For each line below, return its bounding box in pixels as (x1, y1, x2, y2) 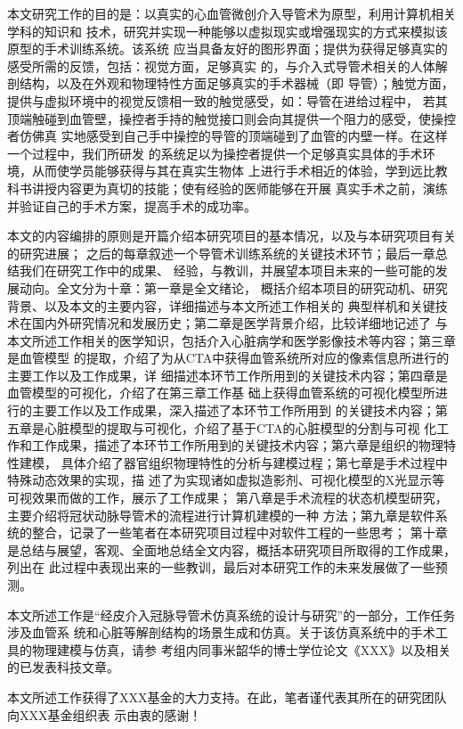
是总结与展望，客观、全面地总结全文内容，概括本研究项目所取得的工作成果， (7, 540, 456, 559)
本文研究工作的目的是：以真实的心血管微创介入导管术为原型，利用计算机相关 (7, 4, 456, 22)
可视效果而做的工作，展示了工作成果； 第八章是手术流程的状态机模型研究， (7, 488, 448, 507)
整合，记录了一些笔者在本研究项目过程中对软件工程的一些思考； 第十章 (31, 523, 448, 542)
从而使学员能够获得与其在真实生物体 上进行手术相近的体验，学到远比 (31, 161, 435, 180)
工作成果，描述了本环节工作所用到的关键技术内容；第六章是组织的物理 (31, 436, 443, 455)
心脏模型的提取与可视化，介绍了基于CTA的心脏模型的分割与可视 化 (44, 418, 437, 437)
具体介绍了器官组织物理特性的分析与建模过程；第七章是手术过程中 (61, 453, 448, 471)
